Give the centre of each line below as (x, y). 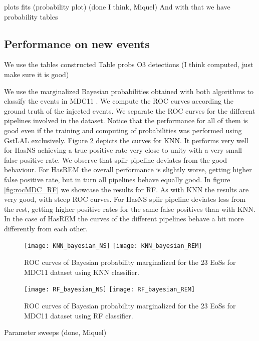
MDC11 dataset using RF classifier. (79, 315)
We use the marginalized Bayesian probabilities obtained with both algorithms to (129, 91)
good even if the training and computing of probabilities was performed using (123, 130)
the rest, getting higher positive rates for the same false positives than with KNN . (130, 209)
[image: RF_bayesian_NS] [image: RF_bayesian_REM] (110, 290)
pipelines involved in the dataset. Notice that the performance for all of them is (126, 120)
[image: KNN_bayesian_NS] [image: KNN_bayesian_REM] (113, 246)
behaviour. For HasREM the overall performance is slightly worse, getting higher (128, 169)
